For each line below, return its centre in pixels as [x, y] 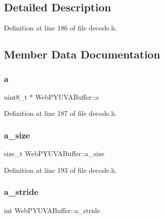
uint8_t [16, 96]
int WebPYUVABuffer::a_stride [52, 210]
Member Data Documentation [82, 54]
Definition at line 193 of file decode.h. [61, 170]
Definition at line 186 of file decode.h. [61, 28]
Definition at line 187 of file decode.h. [61, 113]
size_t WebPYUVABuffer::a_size [54, 153]
